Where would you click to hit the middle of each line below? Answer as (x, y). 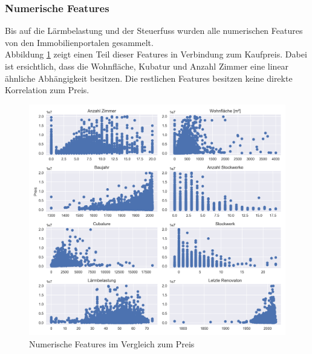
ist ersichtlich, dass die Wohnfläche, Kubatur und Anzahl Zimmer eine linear (147, 66)
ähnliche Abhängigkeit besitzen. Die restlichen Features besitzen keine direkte (149, 78)
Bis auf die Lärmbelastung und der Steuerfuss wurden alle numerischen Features (154, 31)
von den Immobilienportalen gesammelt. (79, 42)
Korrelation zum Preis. (47, 90)
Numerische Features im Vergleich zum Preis (112, 343)
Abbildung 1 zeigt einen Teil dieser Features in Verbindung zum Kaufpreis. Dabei (156, 54)
